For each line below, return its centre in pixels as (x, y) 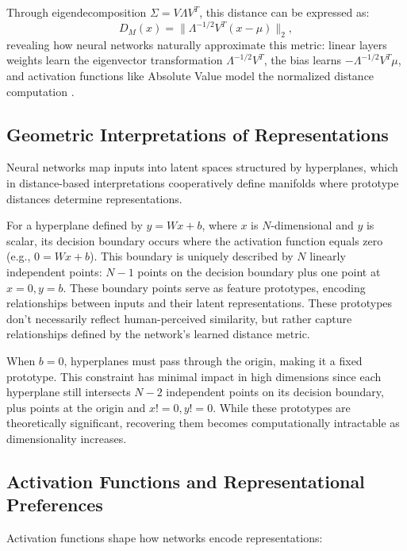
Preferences (55, 505)
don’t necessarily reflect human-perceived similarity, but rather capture (179, 318)
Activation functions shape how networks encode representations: (165, 538)
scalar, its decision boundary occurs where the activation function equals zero (195, 240)
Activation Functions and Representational (186, 481)
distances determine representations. (94, 198)
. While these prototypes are (282, 407)
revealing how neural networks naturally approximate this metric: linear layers (197, 44)
